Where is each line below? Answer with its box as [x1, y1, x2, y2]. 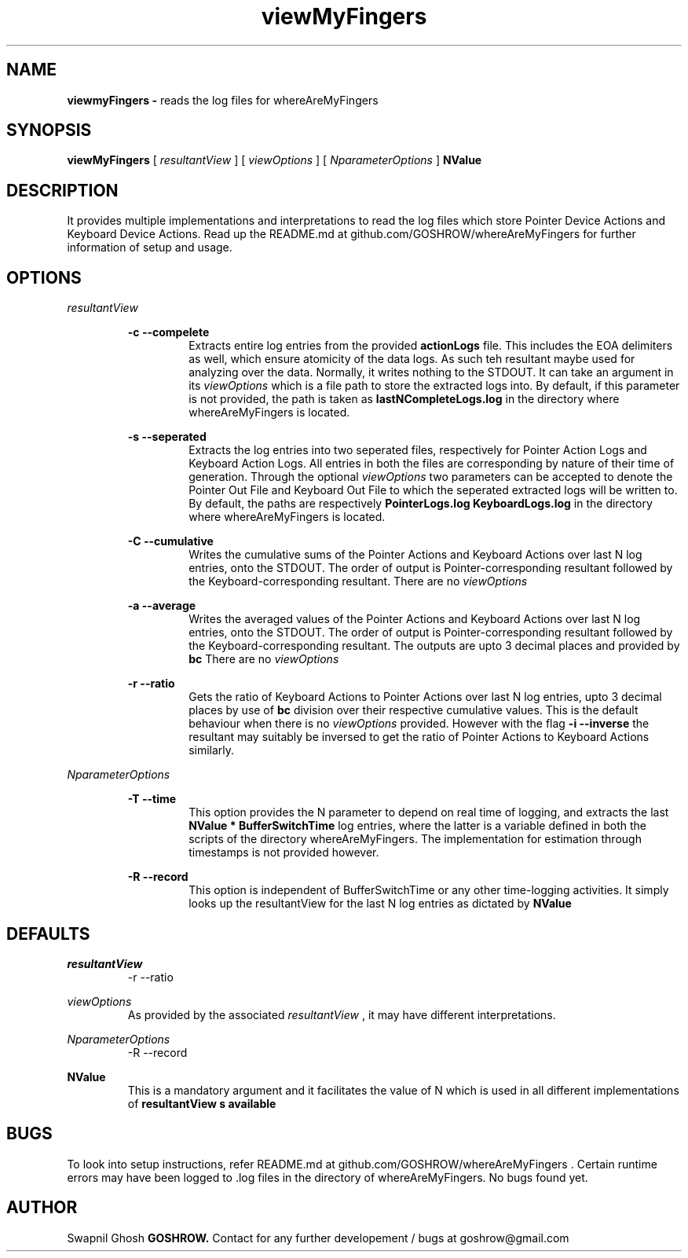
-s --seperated [127, 430, 207, 444]
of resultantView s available [127, 1096, 276, 1110]
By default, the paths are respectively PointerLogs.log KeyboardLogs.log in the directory [188, 497, 653, 511]
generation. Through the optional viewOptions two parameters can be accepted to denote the [188, 470, 673, 484]
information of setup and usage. [67, 240, 232, 255]
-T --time [127, 792, 177, 806]
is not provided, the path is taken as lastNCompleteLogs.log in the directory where [188, 392, 620, 406]
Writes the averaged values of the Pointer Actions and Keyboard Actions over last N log [188, 612, 641, 626]
